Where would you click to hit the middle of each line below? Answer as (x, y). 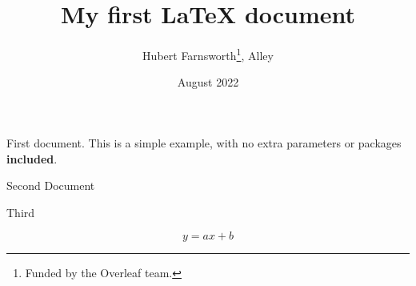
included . (32, 158)
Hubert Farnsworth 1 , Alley (208, 54)
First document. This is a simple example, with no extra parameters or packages (204, 142)
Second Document (51, 185)
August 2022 (208, 82)
